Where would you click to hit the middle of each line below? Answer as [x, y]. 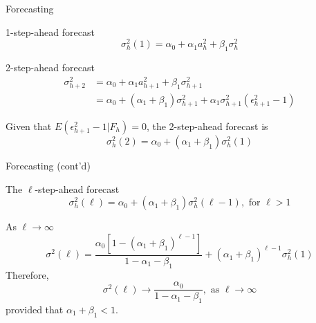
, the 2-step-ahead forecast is [207, 126]
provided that [35, 310]
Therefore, [27, 274]
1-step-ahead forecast [50, 31]
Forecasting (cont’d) [48, 165]
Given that [29, 126]
